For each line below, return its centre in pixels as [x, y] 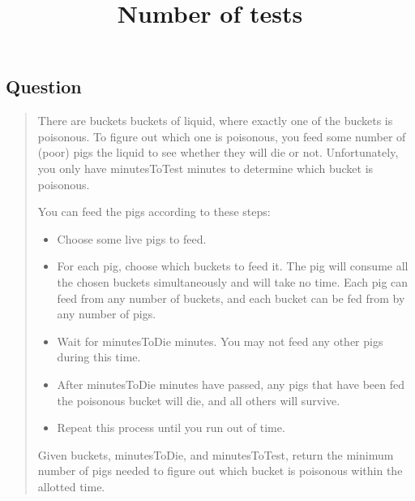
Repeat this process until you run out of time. [171, 428]
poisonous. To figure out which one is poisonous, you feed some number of [222, 136]
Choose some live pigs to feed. [132, 238]
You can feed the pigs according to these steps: [154, 212]
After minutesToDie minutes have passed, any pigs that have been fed [231, 384]
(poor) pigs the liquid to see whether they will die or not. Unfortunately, [218, 152]
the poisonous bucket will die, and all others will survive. [199, 400]
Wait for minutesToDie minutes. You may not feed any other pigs [220, 341]
